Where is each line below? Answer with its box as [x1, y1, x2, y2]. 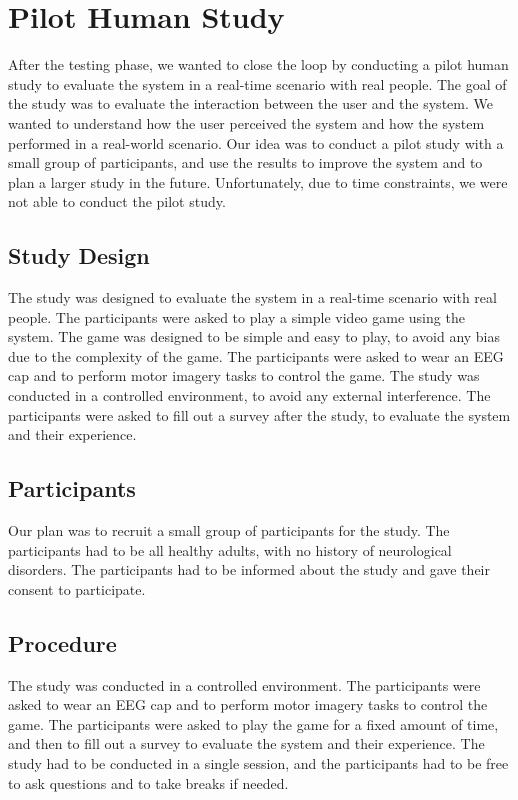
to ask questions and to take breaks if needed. [8, 772, 289, 793]
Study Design [8, 240, 150, 271]
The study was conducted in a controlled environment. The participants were [8, 674, 481, 695]
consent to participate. [8, 578, 146, 599]
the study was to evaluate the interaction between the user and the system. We [8, 93, 493, 114]
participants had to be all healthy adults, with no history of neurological [8, 539, 452, 560]
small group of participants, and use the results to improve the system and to [8, 152, 483, 173]
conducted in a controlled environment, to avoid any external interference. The [8, 385, 491, 406]
